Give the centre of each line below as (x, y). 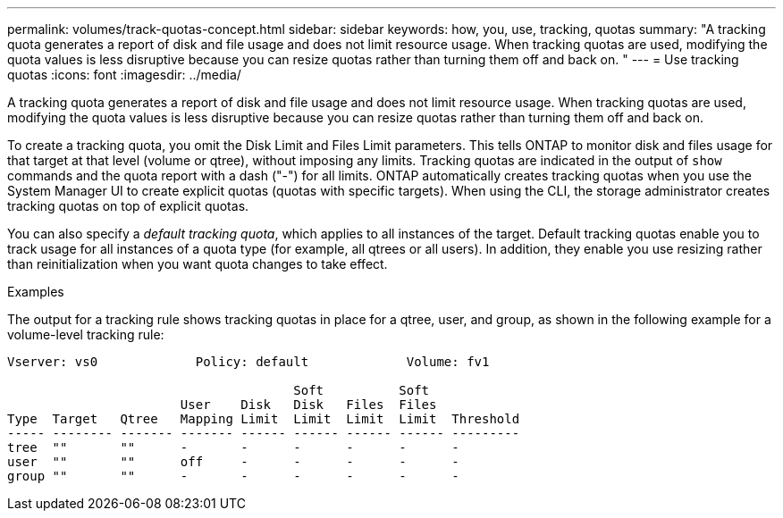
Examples (36, 292)
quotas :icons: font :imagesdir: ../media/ (124, 75)
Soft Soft (362, 390)
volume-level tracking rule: (86, 334)
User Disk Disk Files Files (308, 405)
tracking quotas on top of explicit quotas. (128, 206)
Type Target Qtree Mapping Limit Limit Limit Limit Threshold (264, 419)
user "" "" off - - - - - (233, 462)
